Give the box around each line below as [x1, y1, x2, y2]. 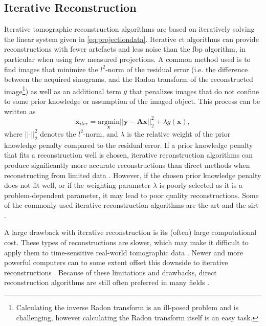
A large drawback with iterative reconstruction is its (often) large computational [4, 227, 257, 237]
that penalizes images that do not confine [129, 85, 259, 96]
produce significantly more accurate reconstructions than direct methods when [4, 159, 250, 170]
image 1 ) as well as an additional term [4, 84, 121, 96]
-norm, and [83, 128, 118, 139]
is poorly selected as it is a [159, 180, 243, 190]
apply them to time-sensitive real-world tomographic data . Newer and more [4, 247, 243, 257]
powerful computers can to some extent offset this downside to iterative [4, 257, 228, 268]
